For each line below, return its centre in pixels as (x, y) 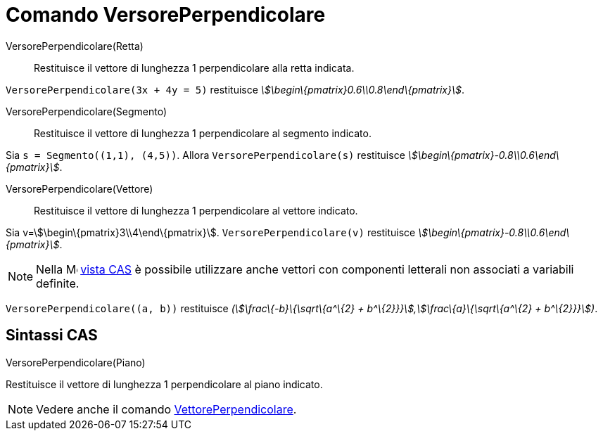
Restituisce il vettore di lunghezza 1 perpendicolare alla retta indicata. (194, 68)
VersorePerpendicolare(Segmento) (87, 111)
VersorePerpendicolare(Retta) (75, 46)
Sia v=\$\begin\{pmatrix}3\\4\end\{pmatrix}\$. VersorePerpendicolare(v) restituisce (211, 232)
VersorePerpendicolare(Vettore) (80, 188)
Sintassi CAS (52, 335)
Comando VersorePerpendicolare (166, 15)
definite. (58, 283)
